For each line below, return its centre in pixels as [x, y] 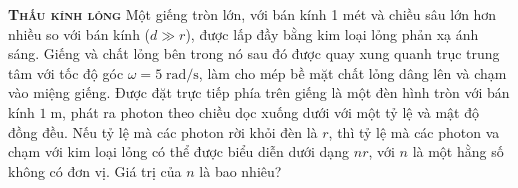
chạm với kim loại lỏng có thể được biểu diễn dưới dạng [179, 151]
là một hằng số [458, 151]
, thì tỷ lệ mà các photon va [414, 131]
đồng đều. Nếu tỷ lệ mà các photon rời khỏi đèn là [163, 131]
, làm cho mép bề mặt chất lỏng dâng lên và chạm [352, 72]
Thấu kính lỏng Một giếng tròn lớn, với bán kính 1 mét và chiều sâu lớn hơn [252, 14]
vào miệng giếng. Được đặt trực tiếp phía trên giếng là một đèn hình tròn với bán [259, 92]
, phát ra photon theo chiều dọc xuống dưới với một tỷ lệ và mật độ [271, 111]
